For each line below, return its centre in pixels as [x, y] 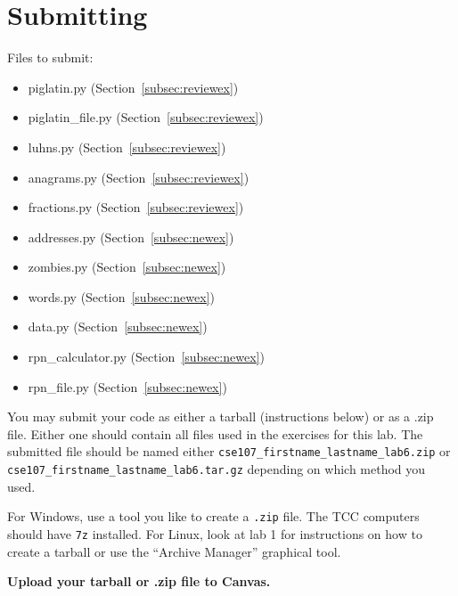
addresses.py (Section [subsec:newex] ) [131, 237]
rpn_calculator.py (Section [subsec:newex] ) [146, 357]
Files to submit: [50, 57]
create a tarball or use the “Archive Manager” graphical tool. [174, 551]
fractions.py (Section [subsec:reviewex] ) [136, 207]
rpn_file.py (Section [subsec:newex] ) [127, 386]
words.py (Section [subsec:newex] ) [121, 296]
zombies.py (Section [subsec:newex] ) [127, 267]
